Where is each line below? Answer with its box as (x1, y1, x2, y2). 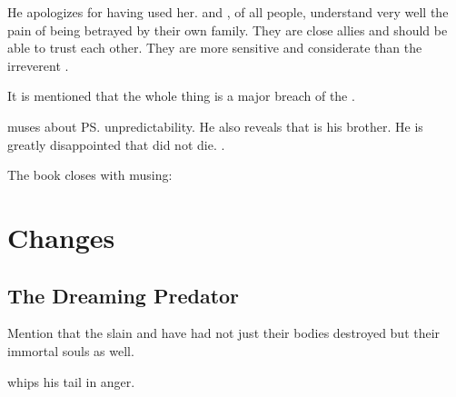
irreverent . (7, 55, 69, 74)
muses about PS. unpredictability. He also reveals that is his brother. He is (7, 116, 423, 135)
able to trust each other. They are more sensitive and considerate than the (7, 38, 422, 57)
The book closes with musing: (7, 165, 173, 184)
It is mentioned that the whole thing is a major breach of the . (7, 86, 355, 105)
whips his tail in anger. (7, 372, 135, 391)
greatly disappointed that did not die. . (7, 134, 225, 154)
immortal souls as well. (7, 341, 134, 360)
